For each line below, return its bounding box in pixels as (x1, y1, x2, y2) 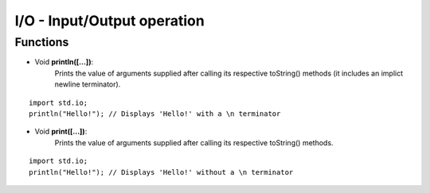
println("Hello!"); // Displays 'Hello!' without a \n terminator (29, 168, 294, 176)
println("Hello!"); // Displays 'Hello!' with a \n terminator (29, 109, 281, 118)
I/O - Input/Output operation (14, 12, 205, 29)
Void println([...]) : (34, 57, 94, 67)
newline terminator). (54, 79, 121, 89)
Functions (14, 35, 69, 49)
